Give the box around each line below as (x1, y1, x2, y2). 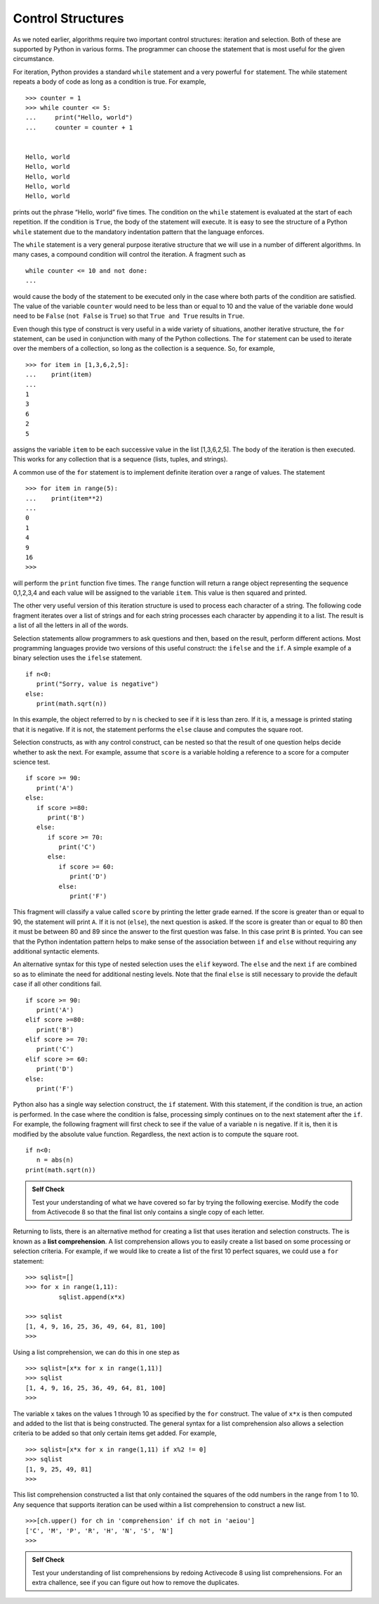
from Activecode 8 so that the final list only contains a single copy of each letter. (32, 1207, 265, 1216)
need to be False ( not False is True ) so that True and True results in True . (13, 312, 245, 320)
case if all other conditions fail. (13, 980, 102, 988)
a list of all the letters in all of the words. (13, 621, 129, 629)
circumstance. (13, 55, 55, 63)
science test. (13, 757, 51, 766)
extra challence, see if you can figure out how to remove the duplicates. (32, 1579, 240, 1587)
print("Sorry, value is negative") (36, 680, 159, 688)
